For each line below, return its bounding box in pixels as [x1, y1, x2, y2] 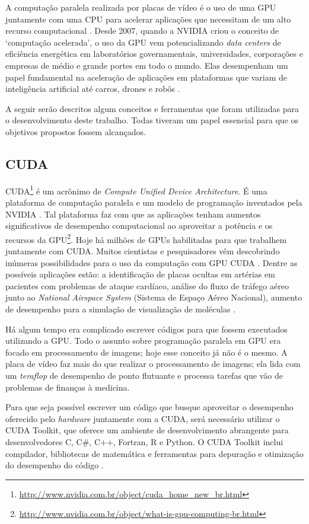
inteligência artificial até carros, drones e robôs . [5, 82, 180, 95]
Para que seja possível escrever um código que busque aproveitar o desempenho [5, 401, 294, 413]
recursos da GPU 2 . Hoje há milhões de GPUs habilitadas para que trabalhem [5, 231, 287, 245]
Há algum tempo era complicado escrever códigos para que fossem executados [5, 322, 288, 335]
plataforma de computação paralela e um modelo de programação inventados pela [5, 196, 302, 208]
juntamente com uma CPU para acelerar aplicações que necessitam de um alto [5, 12, 291, 25]
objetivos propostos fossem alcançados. [5, 125, 146, 138]
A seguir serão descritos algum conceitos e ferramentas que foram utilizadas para [5, 102, 300, 114]
